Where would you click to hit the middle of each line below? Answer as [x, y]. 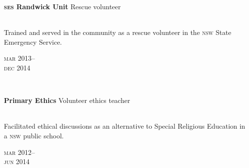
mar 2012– [19, 152]
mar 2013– [19, 58]
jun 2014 [17, 161]
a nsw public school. [34, 135]
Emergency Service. [33, 42]
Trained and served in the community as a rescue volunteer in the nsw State [118, 32]
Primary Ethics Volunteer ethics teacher [67, 100]
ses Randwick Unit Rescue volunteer [62, 6]
